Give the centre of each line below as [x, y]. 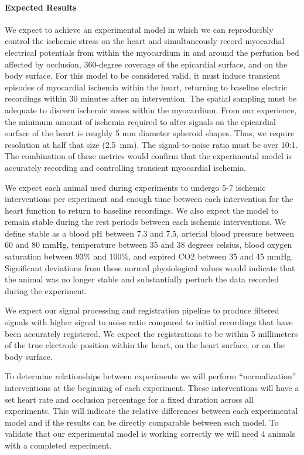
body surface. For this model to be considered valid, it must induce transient [143, 75]
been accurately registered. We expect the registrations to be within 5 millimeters [151, 333]
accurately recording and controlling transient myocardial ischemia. [125, 167]
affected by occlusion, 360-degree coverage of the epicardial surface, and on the [146, 64]
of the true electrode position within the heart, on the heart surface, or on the [145, 345]
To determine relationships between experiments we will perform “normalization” [151, 376]
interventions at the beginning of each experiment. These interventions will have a [152, 388]
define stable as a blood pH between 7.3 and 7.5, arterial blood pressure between [149, 233]
